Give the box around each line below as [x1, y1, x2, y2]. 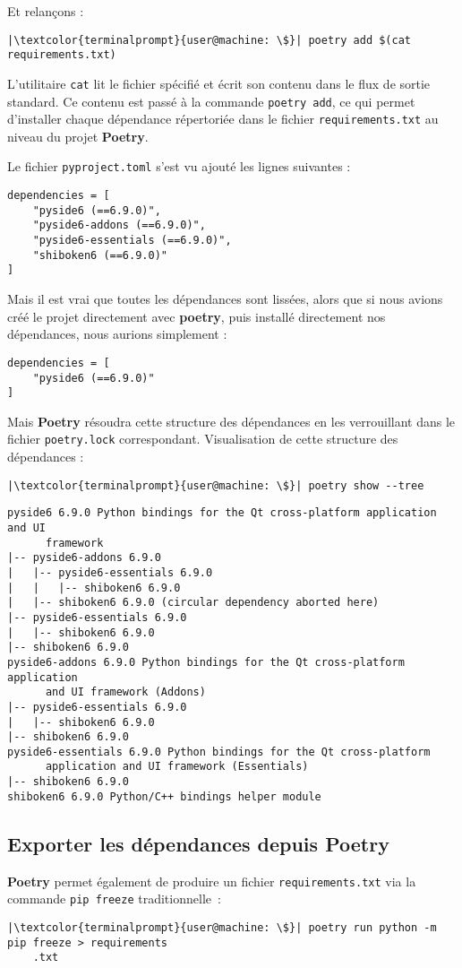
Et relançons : [7, 2, 84, 20]
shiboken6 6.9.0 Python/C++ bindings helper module [7, 790, 321, 803]
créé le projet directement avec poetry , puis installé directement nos [7, 307, 386, 325]
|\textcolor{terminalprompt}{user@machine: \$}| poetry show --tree [7, 479, 424, 492]
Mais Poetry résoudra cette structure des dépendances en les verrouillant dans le [7, 411, 456, 430]
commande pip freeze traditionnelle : [7, 889, 221, 908]
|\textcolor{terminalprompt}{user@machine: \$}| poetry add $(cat [7, 33, 412, 47]
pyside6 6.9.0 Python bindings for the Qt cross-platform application [7, 506, 437, 520]
